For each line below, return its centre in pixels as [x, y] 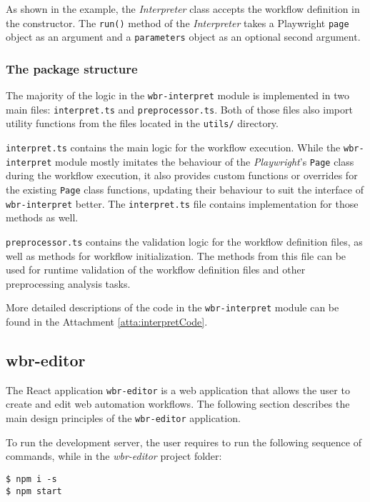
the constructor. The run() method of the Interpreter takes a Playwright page [177, 22]
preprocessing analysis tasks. [68, 283]
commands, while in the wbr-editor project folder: [114, 456]
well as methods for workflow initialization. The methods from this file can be [176, 255]
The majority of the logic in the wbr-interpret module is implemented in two [177, 95]
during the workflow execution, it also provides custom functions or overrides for [182, 175]
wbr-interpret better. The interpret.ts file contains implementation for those [182, 203]
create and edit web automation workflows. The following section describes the [178, 404]
